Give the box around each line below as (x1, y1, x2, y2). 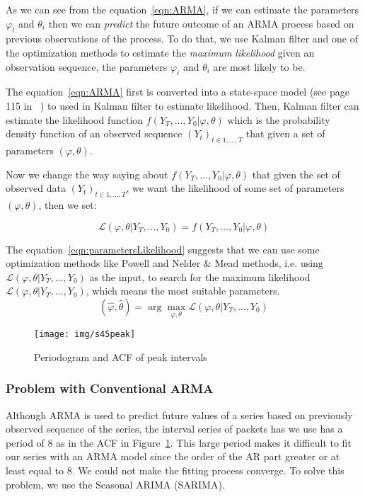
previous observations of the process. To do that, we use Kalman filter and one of (6, 31, 358, 46)
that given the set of (252, 166, 340, 181)
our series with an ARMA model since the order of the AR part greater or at (6, 449, 340, 464)
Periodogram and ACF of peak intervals (34, 349, 207, 364)
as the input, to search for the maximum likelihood (89, 269, 311, 284)
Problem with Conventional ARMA (6, 379, 214, 397)
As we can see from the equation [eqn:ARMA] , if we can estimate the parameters (6, 2, 359, 16)
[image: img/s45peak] (34, 329, 136, 340)
